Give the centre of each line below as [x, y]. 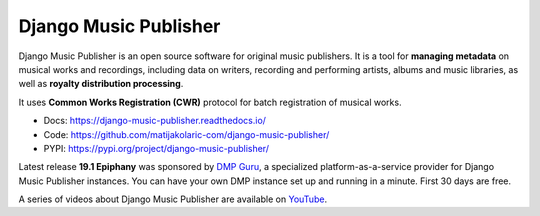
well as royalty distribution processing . [101, 84]
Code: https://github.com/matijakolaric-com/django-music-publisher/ [186, 134]
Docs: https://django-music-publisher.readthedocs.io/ [155, 121]
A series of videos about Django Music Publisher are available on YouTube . [173, 199]
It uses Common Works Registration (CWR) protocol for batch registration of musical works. [210, 102]
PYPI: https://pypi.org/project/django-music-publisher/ [156, 148]
